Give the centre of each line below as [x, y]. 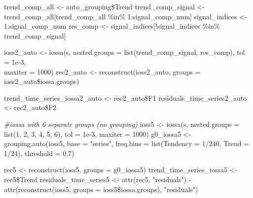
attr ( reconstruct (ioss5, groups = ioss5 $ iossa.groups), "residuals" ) [101, 189]
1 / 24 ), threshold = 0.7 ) [39, 153]
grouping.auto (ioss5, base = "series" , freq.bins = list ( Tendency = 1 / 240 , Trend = [127, 143]
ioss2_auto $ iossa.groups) [42, 81]
